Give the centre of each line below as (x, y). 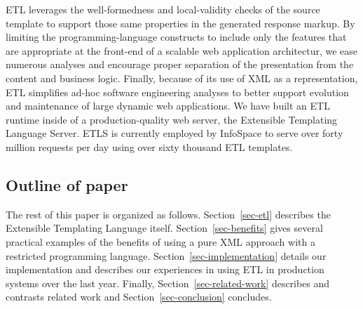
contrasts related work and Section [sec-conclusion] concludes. (139, 297)
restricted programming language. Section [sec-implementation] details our (166, 255)
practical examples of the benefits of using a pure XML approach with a (160, 241)
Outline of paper (67, 184)
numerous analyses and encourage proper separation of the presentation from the (180, 64)
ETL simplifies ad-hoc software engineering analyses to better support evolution (177, 92)
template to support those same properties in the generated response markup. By (180, 23)
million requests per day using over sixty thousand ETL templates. (149, 146)
